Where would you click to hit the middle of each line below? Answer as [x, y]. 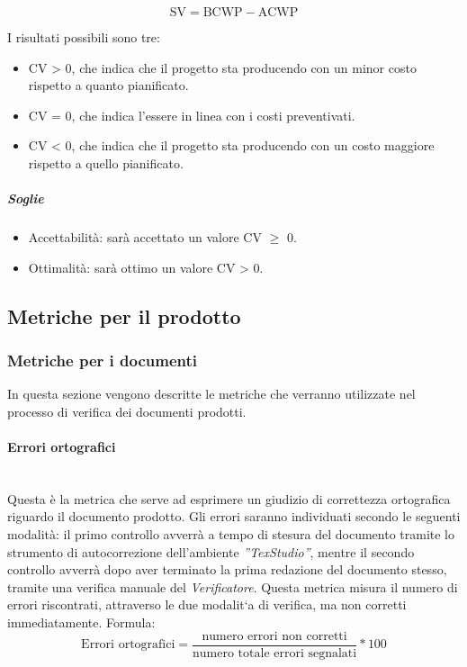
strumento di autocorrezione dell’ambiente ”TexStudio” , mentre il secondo [211, 551]
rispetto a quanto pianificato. [108, 85]
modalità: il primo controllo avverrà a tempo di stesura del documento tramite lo [231, 534]
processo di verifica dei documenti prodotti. [127, 411]
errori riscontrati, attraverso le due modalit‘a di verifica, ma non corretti [207, 604]
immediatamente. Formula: [81, 622]
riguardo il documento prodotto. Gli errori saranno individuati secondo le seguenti [234, 516]
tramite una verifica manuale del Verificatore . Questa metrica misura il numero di [233, 586]
